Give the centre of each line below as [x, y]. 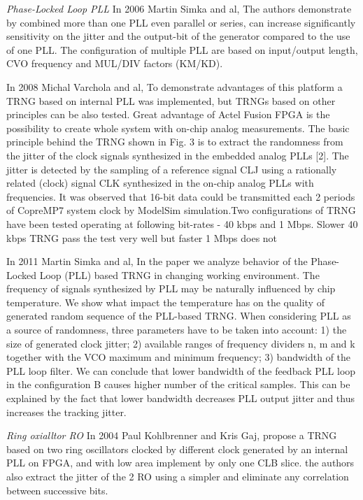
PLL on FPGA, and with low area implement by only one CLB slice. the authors [180, 463]
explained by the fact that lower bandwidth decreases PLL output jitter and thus [180, 398]
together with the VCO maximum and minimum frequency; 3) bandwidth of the [179, 357]
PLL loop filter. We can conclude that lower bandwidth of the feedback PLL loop [181, 370]
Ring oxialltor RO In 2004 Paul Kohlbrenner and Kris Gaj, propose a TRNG [172, 435]
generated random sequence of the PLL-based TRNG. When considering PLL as [179, 316]
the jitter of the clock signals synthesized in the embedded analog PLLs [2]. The [178, 155]
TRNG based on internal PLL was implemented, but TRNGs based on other [171, 100]
